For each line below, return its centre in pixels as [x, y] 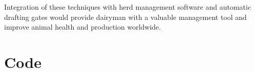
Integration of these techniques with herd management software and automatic [128, 7]
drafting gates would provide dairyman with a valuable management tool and [125, 17]
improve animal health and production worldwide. [83, 27]
